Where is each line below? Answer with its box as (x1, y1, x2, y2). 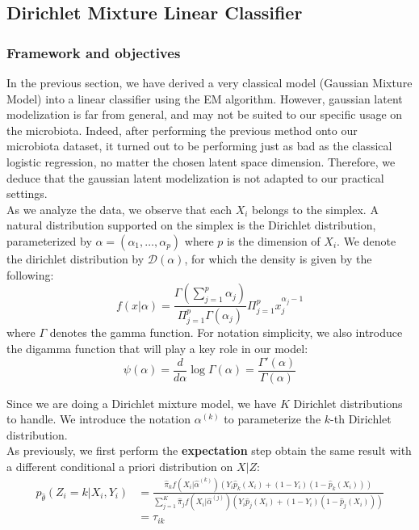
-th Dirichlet (330, 410, 392, 427)
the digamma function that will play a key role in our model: (6, 340, 308, 357)
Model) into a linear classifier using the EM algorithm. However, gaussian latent (6, 90, 403, 107)
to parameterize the (224, 410, 321, 427)
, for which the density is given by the (184, 250, 372, 267)
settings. (6, 185, 48, 202)
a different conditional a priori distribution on (6, 458, 233, 475)
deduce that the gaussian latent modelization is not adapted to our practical (6, 169, 384, 186)
